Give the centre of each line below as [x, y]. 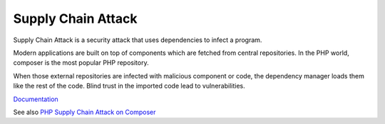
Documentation [36, 99]
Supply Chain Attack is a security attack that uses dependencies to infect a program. [138, 40]
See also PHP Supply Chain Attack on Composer [84, 112]
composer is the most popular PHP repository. [81, 63]
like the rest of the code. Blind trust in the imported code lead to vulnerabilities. [129, 86]
